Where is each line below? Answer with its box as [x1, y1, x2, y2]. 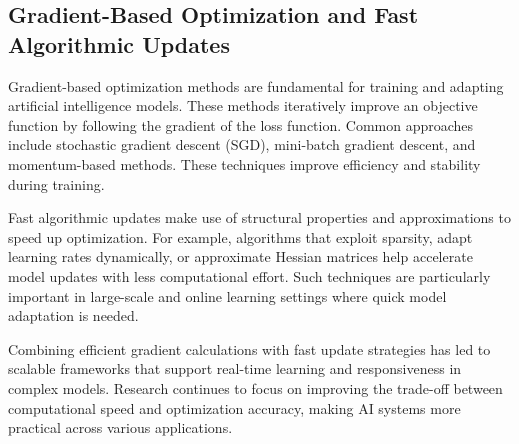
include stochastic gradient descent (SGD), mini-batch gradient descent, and [8, 134, 476, 155]
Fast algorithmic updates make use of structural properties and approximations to [8, 207, 511, 228]
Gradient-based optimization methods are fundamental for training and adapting [8, 75, 504, 96]
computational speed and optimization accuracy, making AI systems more [8, 397, 461, 418]
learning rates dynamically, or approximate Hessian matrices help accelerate [8, 246, 473, 267]
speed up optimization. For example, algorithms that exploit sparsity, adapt [8, 226, 473, 247]
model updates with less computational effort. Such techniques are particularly [8, 265, 491, 286]
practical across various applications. [8, 417, 233, 438]
